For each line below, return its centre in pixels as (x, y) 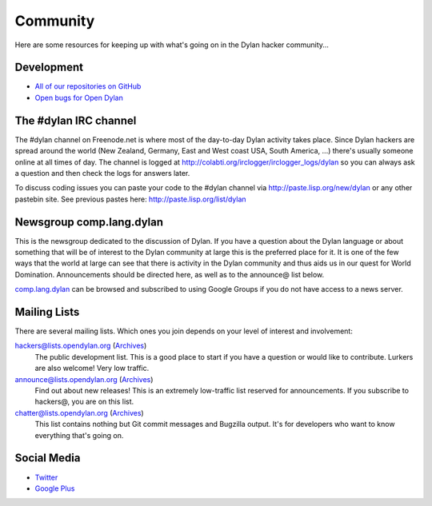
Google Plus (55, 488)
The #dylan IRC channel (76, 120)
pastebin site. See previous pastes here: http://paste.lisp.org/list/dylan (131, 199)
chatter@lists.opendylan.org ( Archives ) (79, 412)
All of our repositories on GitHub (88, 86)
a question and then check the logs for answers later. (102, 173)
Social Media (48, 458)
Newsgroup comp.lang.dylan (89, 222)
